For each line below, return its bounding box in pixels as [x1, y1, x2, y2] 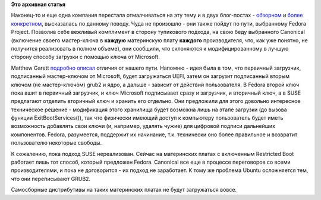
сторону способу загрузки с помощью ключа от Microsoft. [11, 54, 160, 61]
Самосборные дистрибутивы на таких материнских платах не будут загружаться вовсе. [11, 186, 237, 193]
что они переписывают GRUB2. [11, 175, 91, 182]
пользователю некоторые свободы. [11, 139, 102, 146]
